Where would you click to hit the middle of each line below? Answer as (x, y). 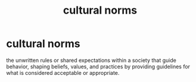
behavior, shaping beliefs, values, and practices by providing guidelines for (98, 67)
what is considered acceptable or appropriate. (63, 72)
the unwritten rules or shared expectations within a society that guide (91, 60)
